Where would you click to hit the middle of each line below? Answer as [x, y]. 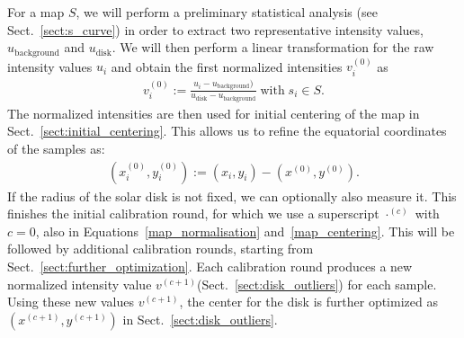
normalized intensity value [80, 284]
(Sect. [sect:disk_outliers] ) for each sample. [317, 284]
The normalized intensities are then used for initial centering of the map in [214, 113]
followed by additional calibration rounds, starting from [161, 249]
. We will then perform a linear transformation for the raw [273, 47]
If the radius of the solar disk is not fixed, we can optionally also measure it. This [232, 196]
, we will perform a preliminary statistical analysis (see [227, 12]
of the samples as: [56, 149]
